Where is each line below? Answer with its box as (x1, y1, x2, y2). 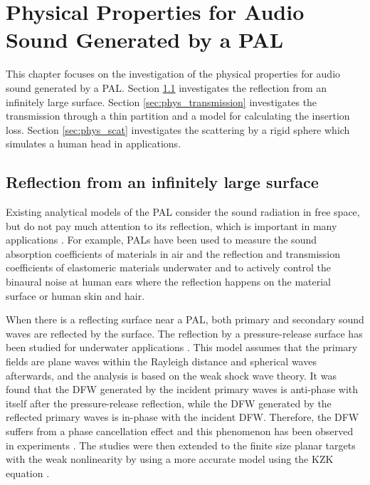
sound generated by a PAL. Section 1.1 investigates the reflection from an (6, 80, 327, 95)
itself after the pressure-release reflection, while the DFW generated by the (6, 395, 332, 410)
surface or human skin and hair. (6, 288, 145, 303)
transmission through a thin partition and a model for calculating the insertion (6, 108, 350, 123)
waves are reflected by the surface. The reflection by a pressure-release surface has (6, 325, 363, 340)
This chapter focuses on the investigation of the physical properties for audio (6, 66, 341, 81)
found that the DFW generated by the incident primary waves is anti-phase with (6, 382, 359, 397)
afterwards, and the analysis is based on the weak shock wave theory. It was (6, 367, 337, 382)
